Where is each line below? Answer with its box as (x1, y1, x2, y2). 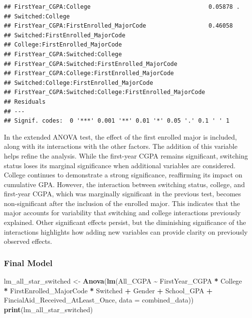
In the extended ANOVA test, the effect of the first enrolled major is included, (4, 131, 237, 142)
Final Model (4, 256, 53, 269)
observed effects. (4, 236, 52, 246)
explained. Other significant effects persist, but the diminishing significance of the (4, 217, 246, 227)
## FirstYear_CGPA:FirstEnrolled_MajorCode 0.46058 (4, 22, 233, 30)
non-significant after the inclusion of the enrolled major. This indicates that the (4, 198, 240, 208)
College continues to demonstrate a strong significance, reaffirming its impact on (4, 170, 243, 180)
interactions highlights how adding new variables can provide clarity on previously (4, 226, 248, 237)
